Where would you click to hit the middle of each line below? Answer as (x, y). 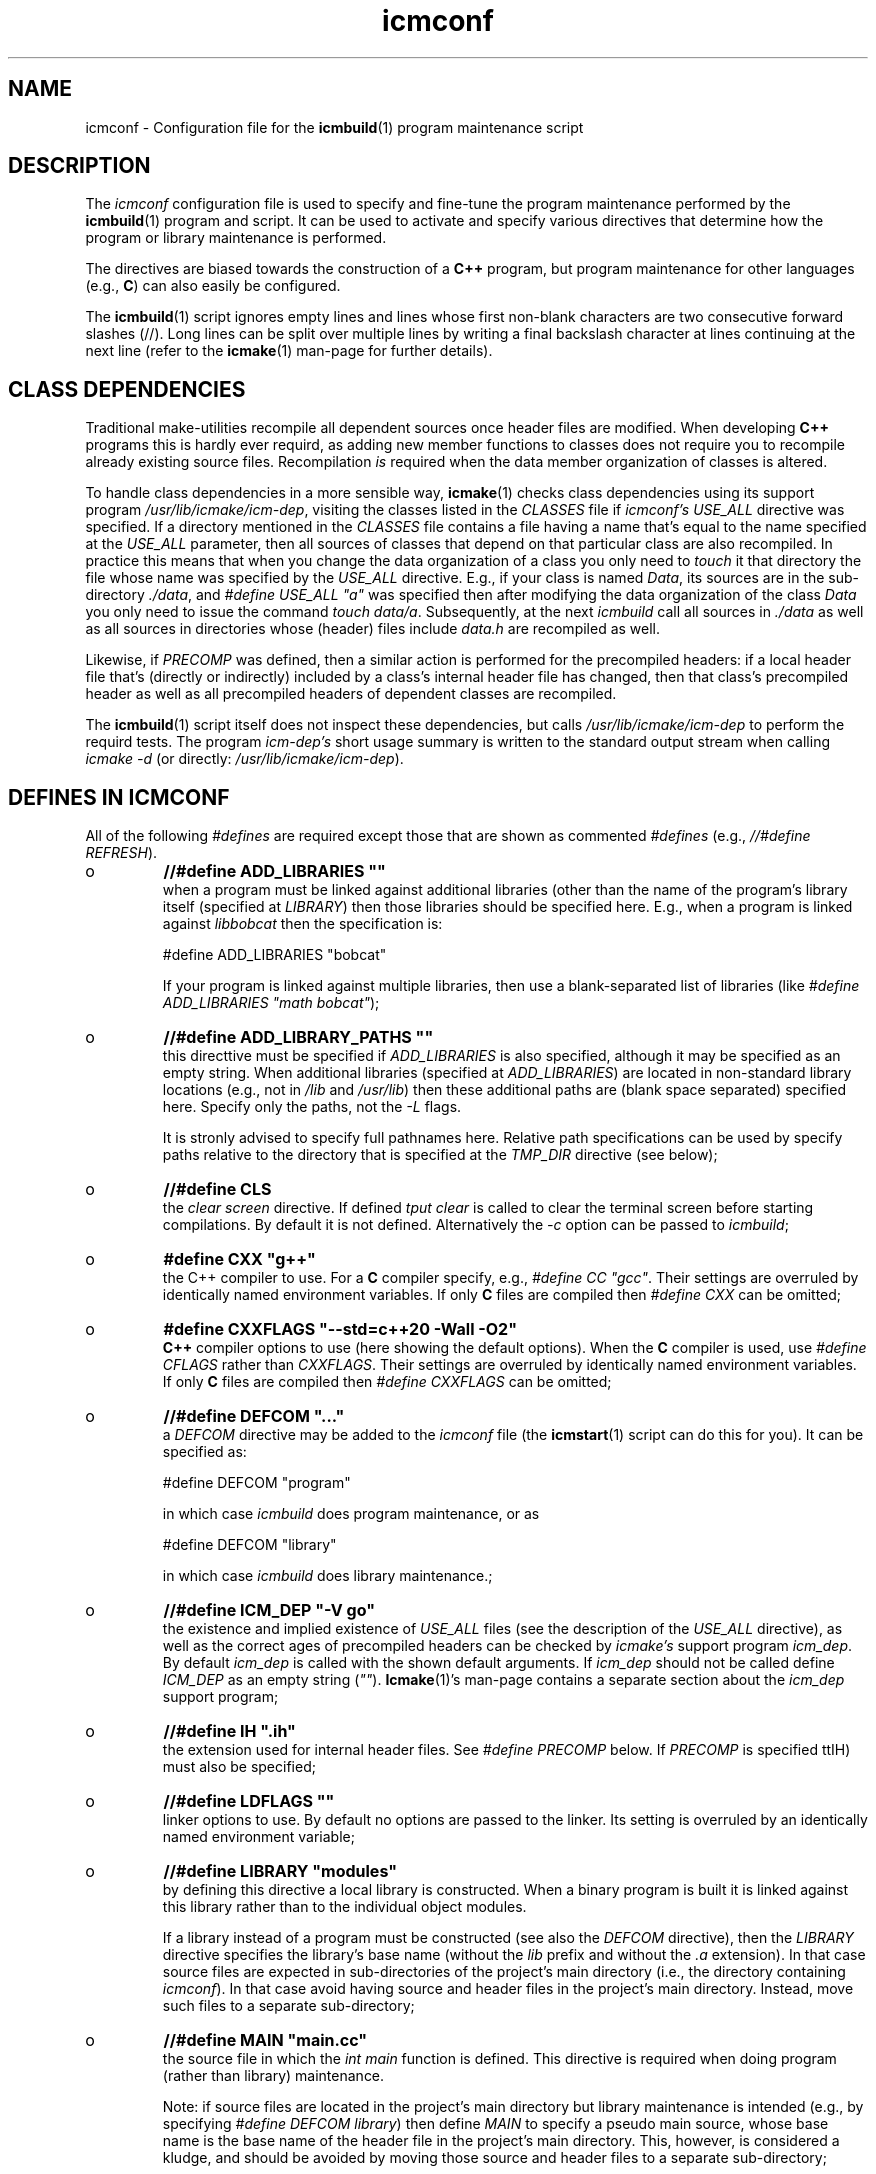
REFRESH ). (121, 853)
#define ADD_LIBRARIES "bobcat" (274, 955)
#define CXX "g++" (239, 1259)
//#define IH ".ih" (229, 1731)
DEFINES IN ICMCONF (119, 797)
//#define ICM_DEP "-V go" (269, 1610)
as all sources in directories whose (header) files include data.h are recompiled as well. (373, 629)
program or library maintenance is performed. (236, 238)
